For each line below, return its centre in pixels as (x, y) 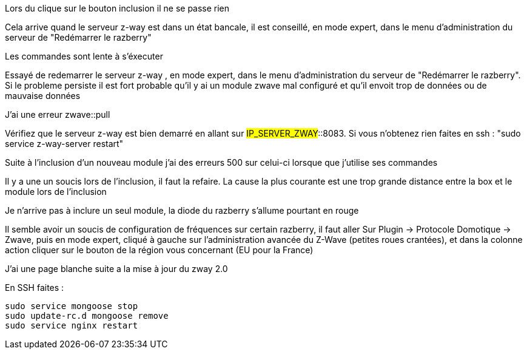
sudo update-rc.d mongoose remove (87, 316)
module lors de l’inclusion (56, 192)
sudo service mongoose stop (72, 306)
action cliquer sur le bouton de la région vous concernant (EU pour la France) (159, 250)
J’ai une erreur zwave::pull (58, 114)
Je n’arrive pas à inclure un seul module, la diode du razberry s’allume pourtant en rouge (182, 210)
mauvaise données (43, 96)
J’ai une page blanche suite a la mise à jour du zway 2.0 (116, 269)
